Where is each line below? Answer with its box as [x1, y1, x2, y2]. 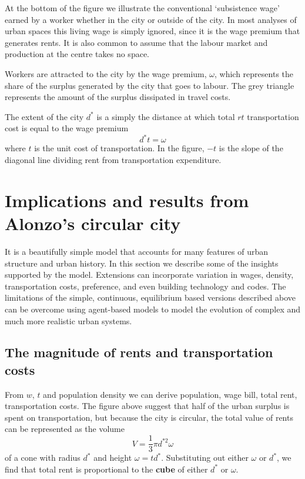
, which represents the [214, 67, 294, 79]
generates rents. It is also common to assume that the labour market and [5, 36, 268, 48]
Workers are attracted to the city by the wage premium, [5, 67, 207, 79]
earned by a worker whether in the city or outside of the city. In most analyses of [5, 13, 297, 25]
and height [93, 451, 132, 464]
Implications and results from [5, 188, 249, 212]
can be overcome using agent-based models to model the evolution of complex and [5, 302, 301, 315]
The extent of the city [5, 110, 84, 122]
